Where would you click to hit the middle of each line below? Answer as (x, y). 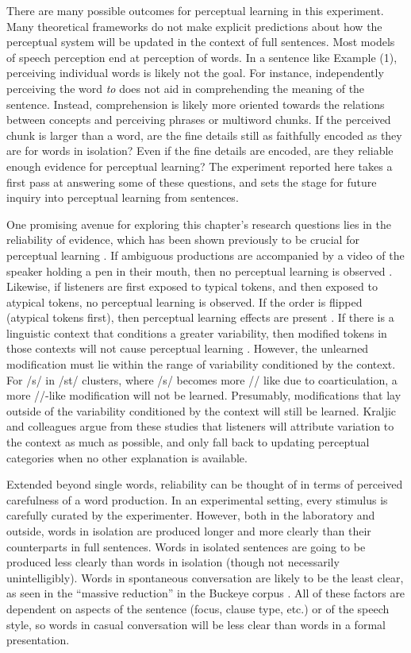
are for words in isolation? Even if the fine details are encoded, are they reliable (200, 151)
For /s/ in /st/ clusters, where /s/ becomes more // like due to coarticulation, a (202, 379)
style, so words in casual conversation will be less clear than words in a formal (196, 624)
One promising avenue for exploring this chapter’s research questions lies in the (199, 224)
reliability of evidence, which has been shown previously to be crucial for (183, 240)
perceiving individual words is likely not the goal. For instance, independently (195, 73)
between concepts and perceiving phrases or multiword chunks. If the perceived (199, 120)
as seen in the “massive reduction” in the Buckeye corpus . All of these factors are (206, 593)
